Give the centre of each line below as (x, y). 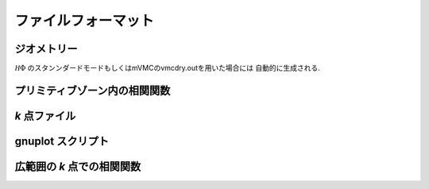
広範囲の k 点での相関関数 (78, 166)
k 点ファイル (45, 116)
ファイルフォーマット (85, 21)
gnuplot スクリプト (62, 141)
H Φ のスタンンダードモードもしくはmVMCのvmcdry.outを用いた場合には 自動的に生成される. (168, 68)
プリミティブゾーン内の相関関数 (93, 90)
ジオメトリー (46, 49)
